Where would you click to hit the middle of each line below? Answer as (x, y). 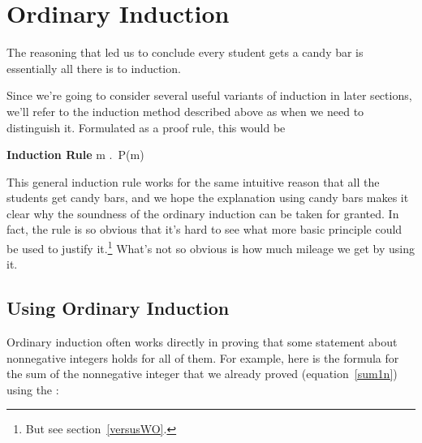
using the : (33, 389)
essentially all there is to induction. (94, 68)
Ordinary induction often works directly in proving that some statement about (202, 342)
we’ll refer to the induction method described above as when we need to (185, 111)
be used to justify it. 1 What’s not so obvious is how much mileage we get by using (211, 247)
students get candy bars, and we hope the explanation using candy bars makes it (208, 198)
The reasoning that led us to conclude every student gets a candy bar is (185, 52)
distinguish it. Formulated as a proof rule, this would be (146, 127)
